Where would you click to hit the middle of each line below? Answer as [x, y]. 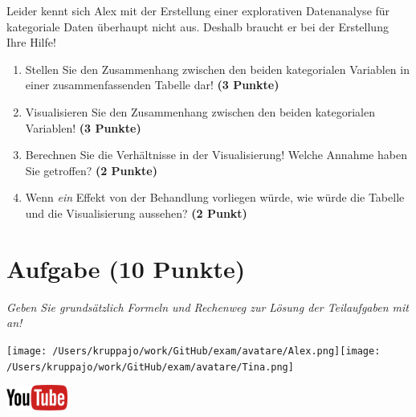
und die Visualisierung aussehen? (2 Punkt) [136, 213]
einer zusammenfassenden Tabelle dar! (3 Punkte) [152, 85]
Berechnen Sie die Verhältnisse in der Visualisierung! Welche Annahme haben [216, 155]
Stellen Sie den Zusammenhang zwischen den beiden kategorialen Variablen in [217, 69]
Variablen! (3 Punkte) [83, 127]
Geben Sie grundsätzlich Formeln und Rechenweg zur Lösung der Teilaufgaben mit [208, 307]
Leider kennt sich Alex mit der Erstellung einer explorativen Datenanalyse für [198, 10]
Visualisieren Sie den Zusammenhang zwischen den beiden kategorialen [200, 111]
